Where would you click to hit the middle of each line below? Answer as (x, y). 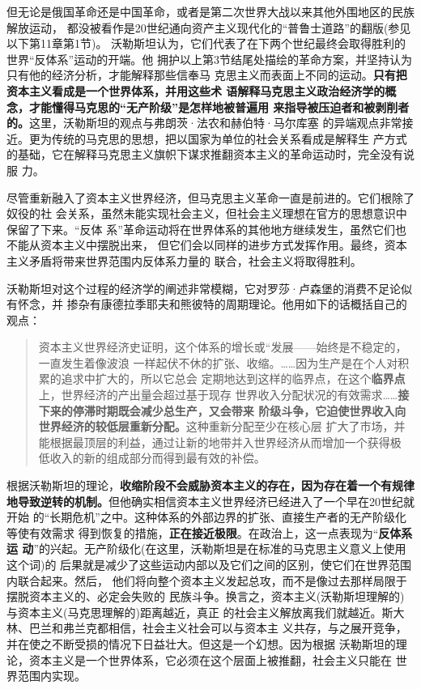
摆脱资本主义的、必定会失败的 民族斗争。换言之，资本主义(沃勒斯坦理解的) (206, 596)
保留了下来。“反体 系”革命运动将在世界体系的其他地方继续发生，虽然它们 (201, 229)
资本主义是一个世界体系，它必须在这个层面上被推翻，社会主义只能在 (210, 659)
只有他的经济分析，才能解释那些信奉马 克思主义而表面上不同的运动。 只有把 (207, 75)
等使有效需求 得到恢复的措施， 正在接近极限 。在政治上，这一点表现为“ (193, 532)
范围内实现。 (51, 676)
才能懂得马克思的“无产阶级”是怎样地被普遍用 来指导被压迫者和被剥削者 (219, 106)
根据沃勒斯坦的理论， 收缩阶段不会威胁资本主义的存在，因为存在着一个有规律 (210, 485)
